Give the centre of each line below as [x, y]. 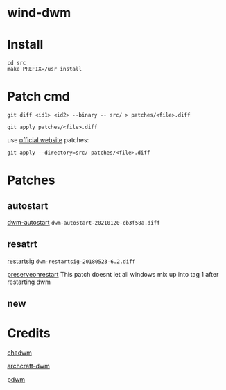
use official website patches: [48, 140]
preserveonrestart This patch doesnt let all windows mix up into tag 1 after [113, 274]
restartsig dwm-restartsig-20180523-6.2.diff [71, 261]
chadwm [20, 353]
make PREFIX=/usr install [44, 69]
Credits [29, 333]
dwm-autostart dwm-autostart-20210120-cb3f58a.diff [84, 223]
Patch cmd [39, 97]
